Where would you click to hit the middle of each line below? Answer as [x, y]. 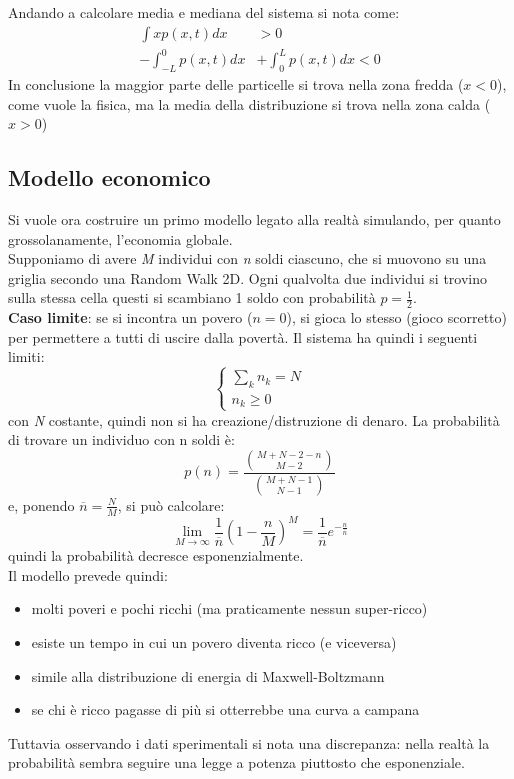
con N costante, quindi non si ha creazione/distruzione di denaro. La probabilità [254, 419]
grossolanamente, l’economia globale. [120, 238]
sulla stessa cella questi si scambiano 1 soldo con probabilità [192, 297]
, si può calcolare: [171, 504]
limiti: [26, 356]
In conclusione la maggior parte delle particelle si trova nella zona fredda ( [236, 83]
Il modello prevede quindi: [88, 574]
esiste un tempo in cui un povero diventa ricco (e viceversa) [214, 641]
